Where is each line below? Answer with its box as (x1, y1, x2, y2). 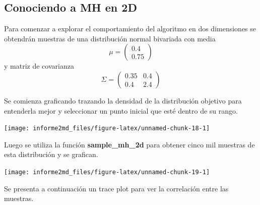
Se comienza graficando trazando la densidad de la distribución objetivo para (4, 95, 242, 106)
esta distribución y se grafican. (4, 149, 98, 160)
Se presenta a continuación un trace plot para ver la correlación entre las (4, 183, 229, 193)
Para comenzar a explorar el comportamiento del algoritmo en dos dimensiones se (4, 23, 256, 34)
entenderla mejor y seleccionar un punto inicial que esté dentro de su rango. (4, 105, 238, 116)
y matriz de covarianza (4, 61, 74, 71)
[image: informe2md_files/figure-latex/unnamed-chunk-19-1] (4, 169, 210, 176)
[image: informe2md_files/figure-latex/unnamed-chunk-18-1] (4, 125, 210, 132)
